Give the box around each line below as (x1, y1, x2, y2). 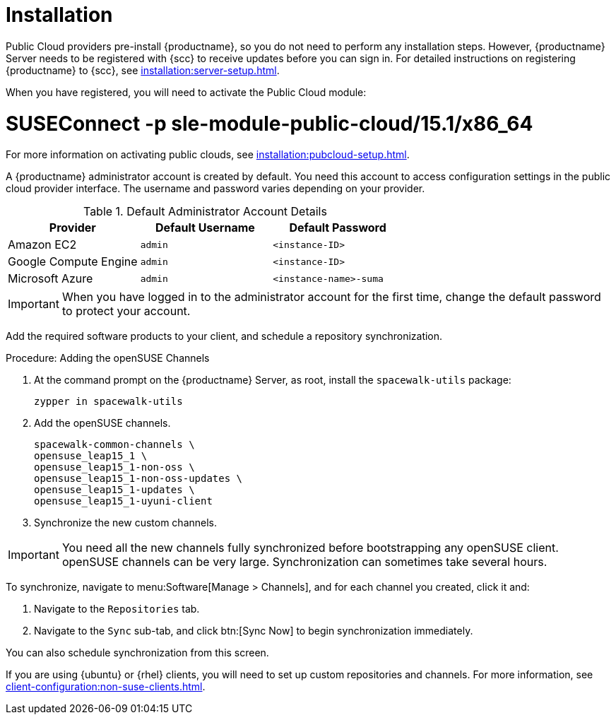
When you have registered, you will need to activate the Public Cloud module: (6, 85, 367, 98)
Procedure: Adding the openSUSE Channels (6, 352, 210, 365)
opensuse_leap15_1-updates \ (34, 484, 195, 496)
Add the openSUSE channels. (34, 417, 171, 430)
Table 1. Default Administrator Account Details (83, 204, 327, 219)
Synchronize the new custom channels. (34, 517, 218, 529)
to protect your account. (61, 304, 191, 319)
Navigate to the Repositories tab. (34, 603, 200, 615)
